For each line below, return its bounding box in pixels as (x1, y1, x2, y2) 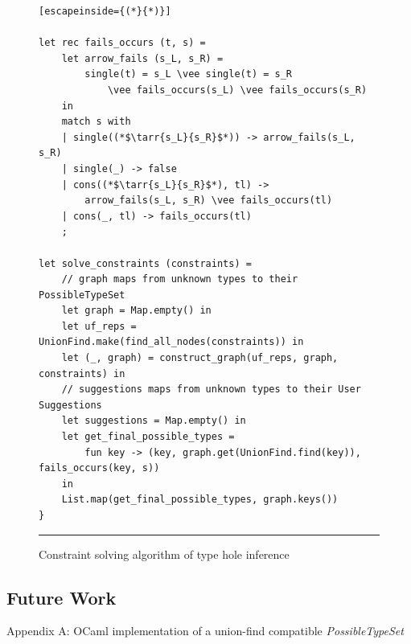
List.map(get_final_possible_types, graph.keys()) (61, 494, 339, 506)
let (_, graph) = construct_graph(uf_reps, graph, (61, 352, 339, 364)
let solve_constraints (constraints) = (39, 257, 252, 269)
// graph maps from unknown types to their (61, 273, 298, 285)
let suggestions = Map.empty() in (61, 415, 246, 427)
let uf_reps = (61, 320, 137, 332)
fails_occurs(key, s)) (39, 462, 160, 474)
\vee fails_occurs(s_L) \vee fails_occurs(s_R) (107, 84, 368, 96)
